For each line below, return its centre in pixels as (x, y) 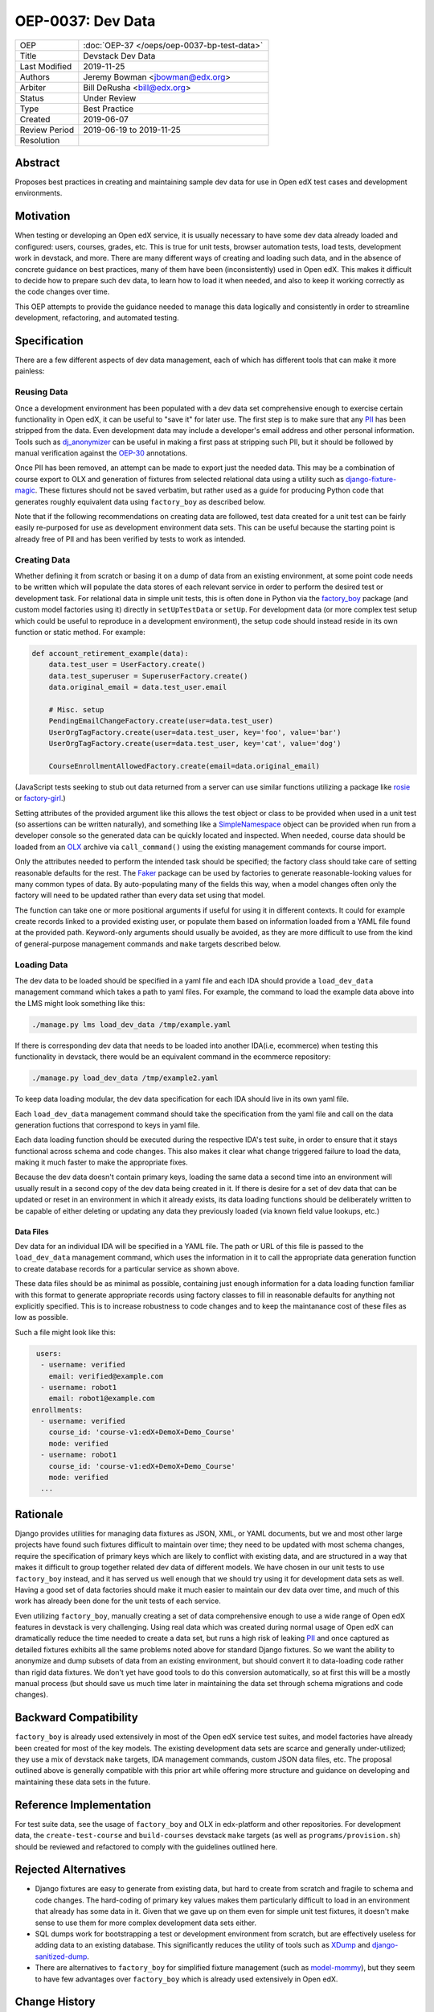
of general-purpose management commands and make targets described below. (148, 944)
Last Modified (46, 66)
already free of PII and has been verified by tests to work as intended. (130, 538)
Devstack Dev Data (119, 56)
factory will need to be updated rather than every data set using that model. (140, 895)
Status (32, 98)
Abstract (37, 162)
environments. (39, 193)
